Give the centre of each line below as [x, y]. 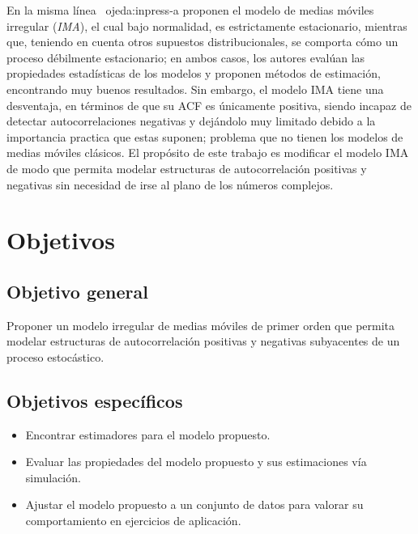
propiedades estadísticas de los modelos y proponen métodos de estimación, [194, 73]
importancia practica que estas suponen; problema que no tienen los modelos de [205, 136]
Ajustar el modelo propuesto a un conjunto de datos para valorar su [194, 504]
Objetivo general [77, 291]
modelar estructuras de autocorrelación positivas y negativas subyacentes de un [203, 341]
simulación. [53, 477]
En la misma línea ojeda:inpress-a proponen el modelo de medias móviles [190, 10]
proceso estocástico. [55, 356]
